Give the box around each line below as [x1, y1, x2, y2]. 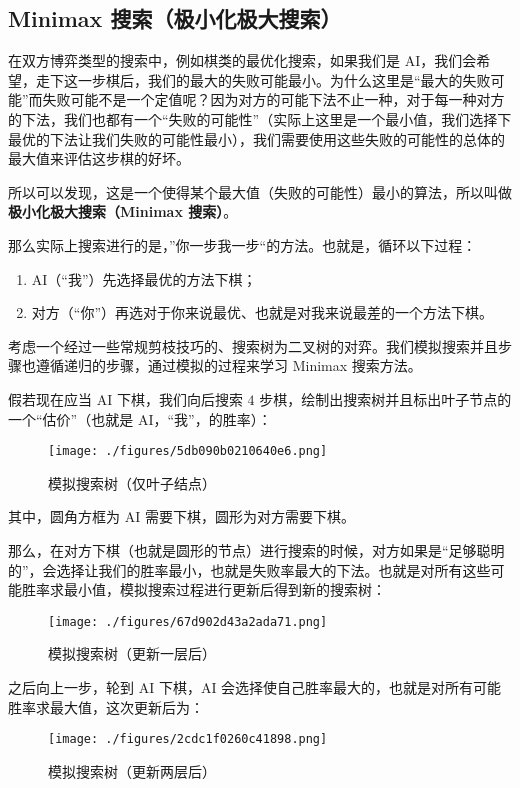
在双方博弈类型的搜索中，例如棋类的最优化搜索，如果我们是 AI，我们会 [8, 50, 477, 71]
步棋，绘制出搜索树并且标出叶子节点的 [259, 388, 512, 409]
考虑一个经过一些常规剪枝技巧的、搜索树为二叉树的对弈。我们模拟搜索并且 [8, 335, 498, 356]
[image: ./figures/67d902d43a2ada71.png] [48, 614, 328, 629]
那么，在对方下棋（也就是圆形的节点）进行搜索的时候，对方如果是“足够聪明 [8, 539, 505, 560]
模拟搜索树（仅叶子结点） [48, 472, 216, 493]
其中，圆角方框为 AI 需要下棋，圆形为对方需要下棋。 [8, 506, 355, 527]
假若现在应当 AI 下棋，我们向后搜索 [8, 388, 243, 409]
